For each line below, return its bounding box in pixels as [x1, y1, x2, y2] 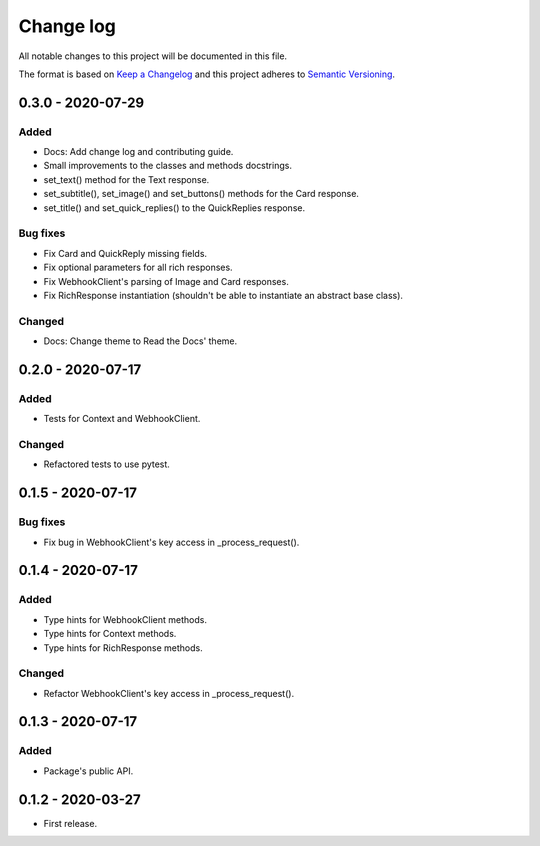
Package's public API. [43, 765, 134, 777]
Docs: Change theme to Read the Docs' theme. [43, 335, 238, 347]
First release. [43, 817, 98, 829]
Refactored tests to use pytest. [43, 458, 170, 470]
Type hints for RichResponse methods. [43, 641, 204, 654]
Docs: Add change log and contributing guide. [43, 146, 234, 158]
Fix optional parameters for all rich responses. [43, 261, 234, 274]
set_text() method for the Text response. [43, 173, 210, 185]
